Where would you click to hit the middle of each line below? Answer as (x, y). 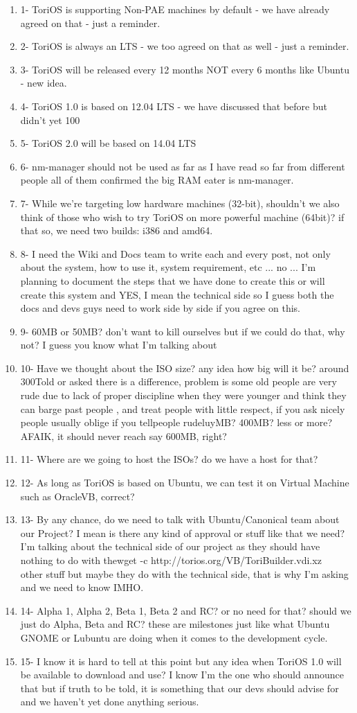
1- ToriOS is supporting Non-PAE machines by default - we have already (175, 9)
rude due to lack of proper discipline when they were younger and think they (183, 395)
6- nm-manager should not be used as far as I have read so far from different (183, 166)
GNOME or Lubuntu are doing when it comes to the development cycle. (174, 637)
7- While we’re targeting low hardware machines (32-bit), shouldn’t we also (180, 203)
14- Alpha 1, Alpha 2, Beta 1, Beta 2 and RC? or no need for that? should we (186, 610)
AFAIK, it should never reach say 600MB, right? (123, 435)
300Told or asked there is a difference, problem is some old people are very (178, 381)
